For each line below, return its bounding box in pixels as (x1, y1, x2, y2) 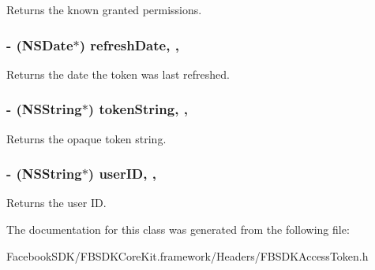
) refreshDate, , (79, 35, 179, 54)
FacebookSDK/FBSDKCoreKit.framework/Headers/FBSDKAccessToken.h (6, 247, 369, 264)
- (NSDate (6, 35, 73, 54)
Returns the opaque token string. (6, 130, 167, 146)
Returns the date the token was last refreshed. (6, 65, 230, 82)
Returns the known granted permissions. (6, 2, 202, 17)
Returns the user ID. (6, 194, 107, 211)
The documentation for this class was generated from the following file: (6, 221, 350, 238)
